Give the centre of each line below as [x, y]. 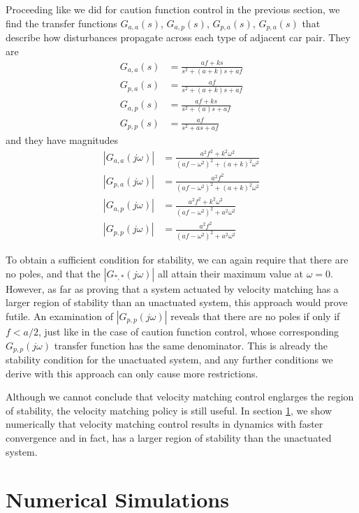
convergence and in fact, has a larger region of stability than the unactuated [169, 438]
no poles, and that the [53, 273]
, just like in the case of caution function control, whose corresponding [189, 331]
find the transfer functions [61, 23]
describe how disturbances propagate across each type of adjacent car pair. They [178, 37]
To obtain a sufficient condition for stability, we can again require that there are [177, 260]
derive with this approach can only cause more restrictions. [132, 373]
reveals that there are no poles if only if [255, 316]
